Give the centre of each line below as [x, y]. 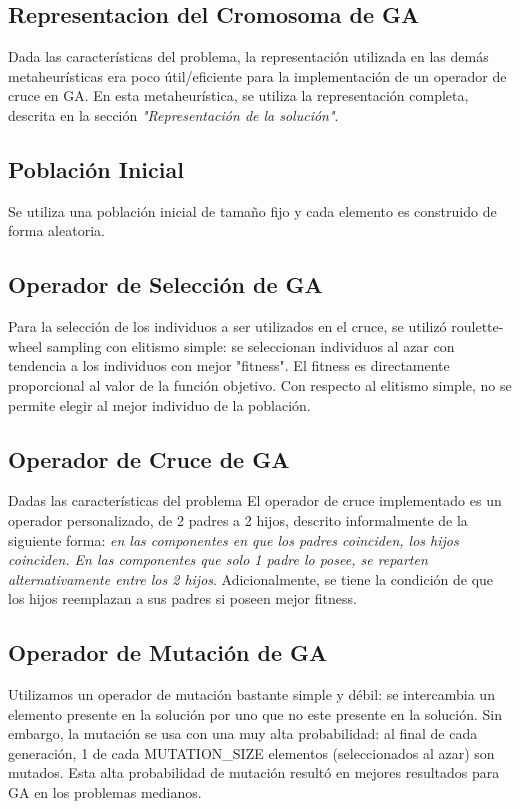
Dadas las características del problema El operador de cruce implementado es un [255, 500]
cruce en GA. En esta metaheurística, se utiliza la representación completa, [238, 95]
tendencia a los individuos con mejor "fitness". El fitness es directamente [229, 365]
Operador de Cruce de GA [149, 458]
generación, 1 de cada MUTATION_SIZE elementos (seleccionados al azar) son [251, 752]
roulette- [477, 326]
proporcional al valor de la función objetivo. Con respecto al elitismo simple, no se [260, 384]
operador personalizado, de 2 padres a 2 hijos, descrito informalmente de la [238, 519]
